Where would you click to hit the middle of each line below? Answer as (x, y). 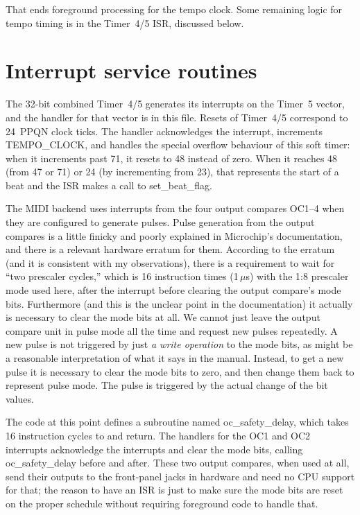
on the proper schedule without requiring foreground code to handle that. (162, 503)
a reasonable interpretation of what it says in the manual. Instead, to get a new (175, 358)
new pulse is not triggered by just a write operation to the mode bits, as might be (179, 344)
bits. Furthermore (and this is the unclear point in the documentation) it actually (179, 303)
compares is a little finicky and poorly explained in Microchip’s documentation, (174, 235)
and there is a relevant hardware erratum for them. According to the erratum (170, 249)
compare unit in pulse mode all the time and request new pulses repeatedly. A (172, 330)
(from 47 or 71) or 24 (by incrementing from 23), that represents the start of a (172, 172)
